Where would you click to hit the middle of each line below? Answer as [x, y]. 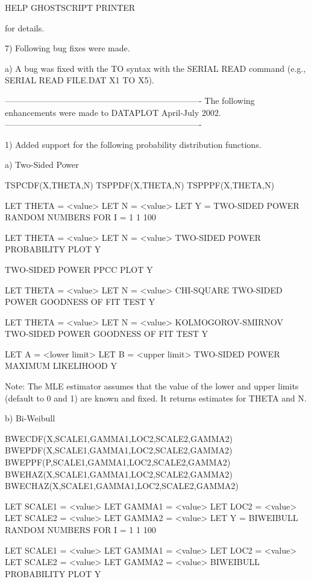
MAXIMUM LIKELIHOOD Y [61, 366]
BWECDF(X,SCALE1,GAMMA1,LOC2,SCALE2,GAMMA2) [119, 438]
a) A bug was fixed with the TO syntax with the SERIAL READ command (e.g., [155, 68]
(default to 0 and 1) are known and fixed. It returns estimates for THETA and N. [156, 398]
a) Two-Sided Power [42, 165]
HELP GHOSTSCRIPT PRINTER [70, 7]
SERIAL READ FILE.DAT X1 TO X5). [80, 80]
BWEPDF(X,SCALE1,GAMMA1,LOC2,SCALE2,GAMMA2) [119, 450]
